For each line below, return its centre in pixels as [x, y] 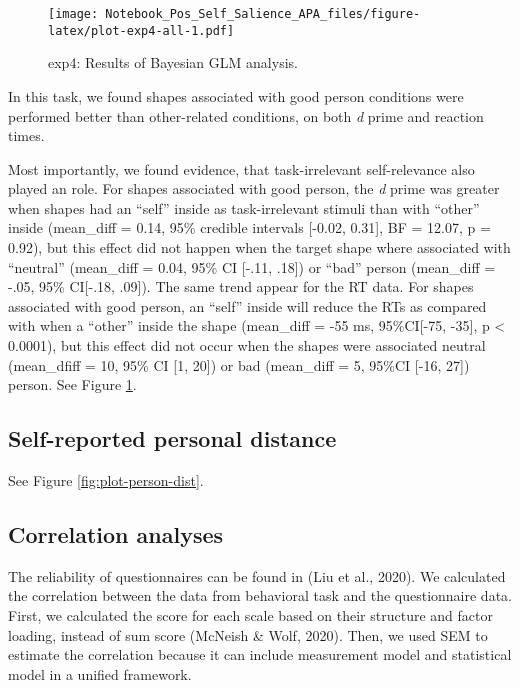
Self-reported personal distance [172, 438]
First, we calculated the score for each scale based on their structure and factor [250, 615]
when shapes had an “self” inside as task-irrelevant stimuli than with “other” [244, 207]
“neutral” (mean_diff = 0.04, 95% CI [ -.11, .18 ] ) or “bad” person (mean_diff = [252, 266]
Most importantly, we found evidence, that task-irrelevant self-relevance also [241, 168]
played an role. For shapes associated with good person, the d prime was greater [254, 188]
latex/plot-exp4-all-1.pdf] [141, 30]
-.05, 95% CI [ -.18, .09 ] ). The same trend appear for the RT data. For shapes [241, 286]
